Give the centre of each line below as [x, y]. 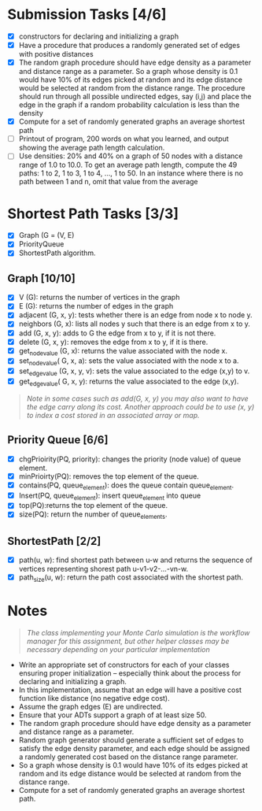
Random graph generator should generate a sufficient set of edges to [131, 740]
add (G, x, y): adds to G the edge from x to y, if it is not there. [117, 333]
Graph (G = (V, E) [46, 235]
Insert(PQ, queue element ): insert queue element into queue [110, 496]
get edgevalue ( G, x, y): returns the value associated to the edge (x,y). [129, 382]
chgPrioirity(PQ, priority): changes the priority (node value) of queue [130, 459]
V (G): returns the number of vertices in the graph [99, 298]
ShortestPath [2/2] [54, 541]
